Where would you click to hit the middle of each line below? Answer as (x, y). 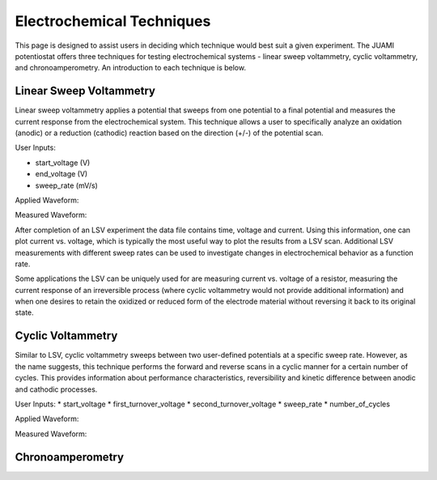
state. (24, 312)
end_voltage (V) (62, 174)
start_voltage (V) (63, 163)
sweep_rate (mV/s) (67, 185)
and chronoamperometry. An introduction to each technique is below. (131, 68)
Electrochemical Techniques (113, 21)
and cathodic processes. (56, 389)
